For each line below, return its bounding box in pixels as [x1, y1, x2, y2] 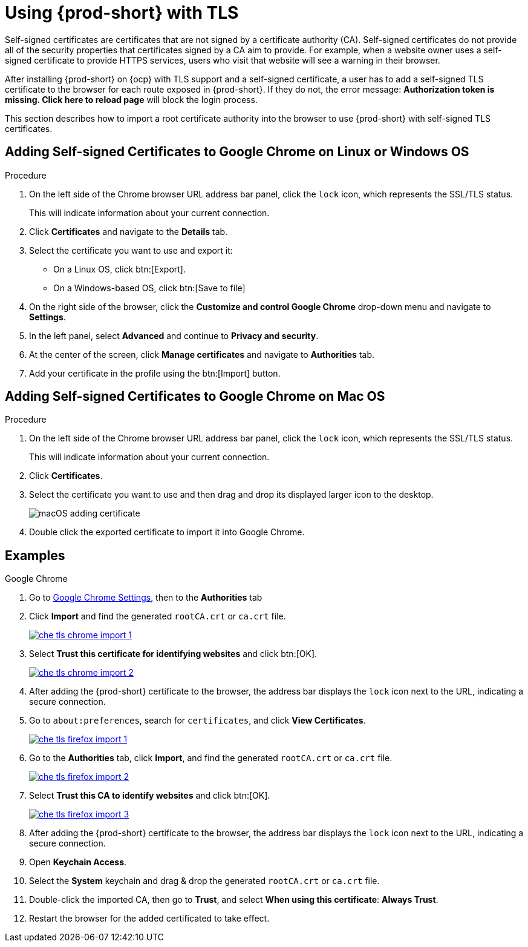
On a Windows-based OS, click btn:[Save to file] [53, 282, 246, 293]
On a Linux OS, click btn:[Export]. [53, 263, 186, 274]
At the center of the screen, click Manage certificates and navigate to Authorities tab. [29, 349, 375, 360]
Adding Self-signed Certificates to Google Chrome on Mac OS [5, 389, 385, 404]
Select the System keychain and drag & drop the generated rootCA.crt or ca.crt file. [29, 876, 380, 886]
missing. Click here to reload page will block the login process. [5, 94, 258, 105]
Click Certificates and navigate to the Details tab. [29, 226, 228, 237]
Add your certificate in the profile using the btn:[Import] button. [29, 368, 281, 378]
